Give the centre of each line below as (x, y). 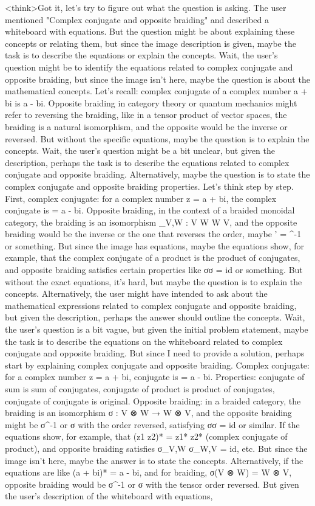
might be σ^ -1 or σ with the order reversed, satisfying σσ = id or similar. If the (152, 424)
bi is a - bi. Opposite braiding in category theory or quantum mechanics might (151, 102)
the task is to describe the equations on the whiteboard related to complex (144, 341)
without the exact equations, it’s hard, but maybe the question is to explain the (154, 281)
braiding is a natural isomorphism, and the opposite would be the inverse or (146, 126)
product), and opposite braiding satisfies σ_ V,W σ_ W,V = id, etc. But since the (156, 448)
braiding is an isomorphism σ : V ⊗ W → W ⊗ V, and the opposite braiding (148, 413)
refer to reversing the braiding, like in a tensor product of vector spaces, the (146, 115)
